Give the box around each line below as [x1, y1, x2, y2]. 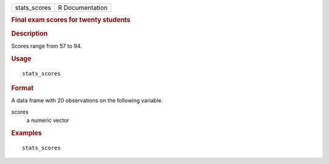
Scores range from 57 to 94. [11, 42, 82, 49]
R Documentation [58, 4, 108, 12]
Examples [11, 129, 42, 137]
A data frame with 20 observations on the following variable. [11, 97, 163, 104]
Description [11, 29, 48, 38]
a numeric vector [26, 116, 69, 124]
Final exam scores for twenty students [11, 16, 131, 24]
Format [11, 84, 34, 92]
